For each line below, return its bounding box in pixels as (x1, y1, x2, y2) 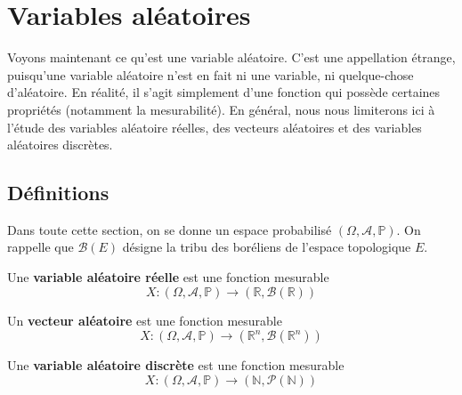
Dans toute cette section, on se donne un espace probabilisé (7, 220, 332, 238)
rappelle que (7, 238, 74, 256)
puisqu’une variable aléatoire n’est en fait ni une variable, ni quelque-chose (7, 65, 414, 84)
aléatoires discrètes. (7, 135, 113, 154)
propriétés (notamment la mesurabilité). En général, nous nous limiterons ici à (7, 100, 435, 118)
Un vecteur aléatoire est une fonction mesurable (7, 310, 282, 329)
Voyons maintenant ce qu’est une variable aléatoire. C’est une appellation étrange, (7, 48, 456, 67)
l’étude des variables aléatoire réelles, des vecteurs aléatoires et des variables (7, 117, 422, 136)
